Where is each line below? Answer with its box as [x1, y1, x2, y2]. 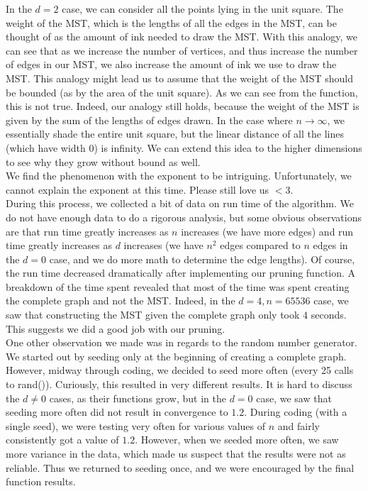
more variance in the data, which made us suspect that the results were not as [6, 446, 346, 460]
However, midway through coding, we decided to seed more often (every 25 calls [6, 363, 354, 377]
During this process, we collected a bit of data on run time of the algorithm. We [6, 196, 354, 211]
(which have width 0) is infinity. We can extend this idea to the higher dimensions [6, 140, 362, 155]
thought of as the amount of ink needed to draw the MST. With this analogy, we [6, 29, 358, 44]
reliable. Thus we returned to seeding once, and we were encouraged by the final [6, 460, 355, 475]
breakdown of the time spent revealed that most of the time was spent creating [6, 279, 350, 294]
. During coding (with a [244, 404, 347, 419]
